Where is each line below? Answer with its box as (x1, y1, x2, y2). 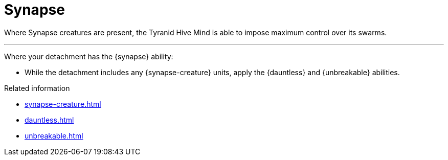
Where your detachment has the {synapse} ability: (4, 52, 173, 61)
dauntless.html (25, 115, 74, 124)
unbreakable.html (25, 131, 83, 140)
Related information (4, 83, 70, 93)
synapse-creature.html (25, 99, 101, 108)
